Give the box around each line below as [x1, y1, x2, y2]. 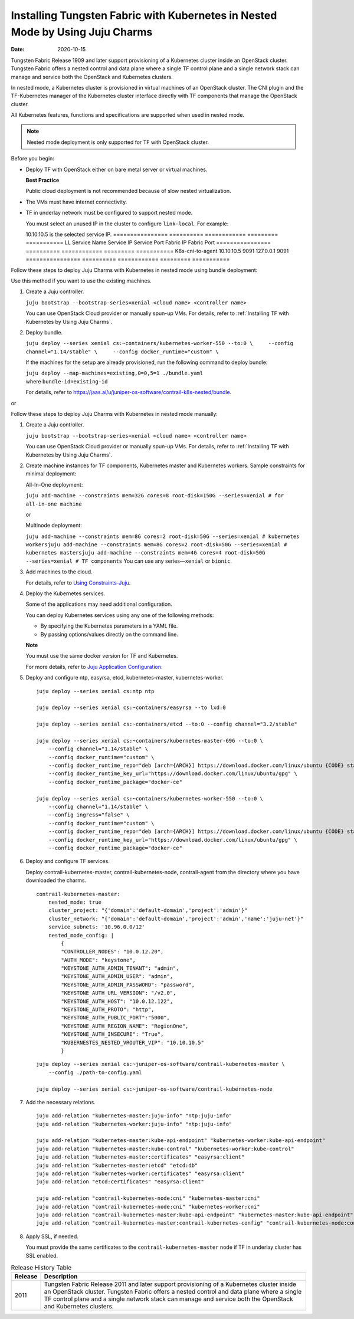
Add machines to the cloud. [25, 568, 93, 575]
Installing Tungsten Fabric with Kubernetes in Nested [11, 9, 277, 22]
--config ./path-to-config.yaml [48, 1069, 142, 1076]
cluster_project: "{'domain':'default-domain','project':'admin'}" [48, 907, 248, 914]
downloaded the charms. [25, 877, 87, 884]
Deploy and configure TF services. [25, 858, 110, 865]
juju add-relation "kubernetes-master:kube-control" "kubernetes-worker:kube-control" [36, 1145, 294, 1152]
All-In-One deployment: [25, 481, 83, 488]
